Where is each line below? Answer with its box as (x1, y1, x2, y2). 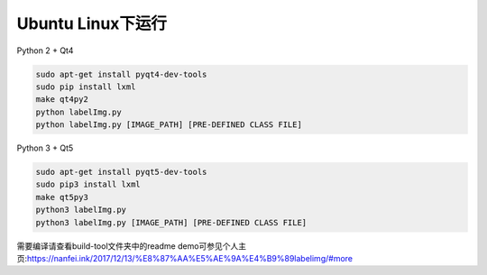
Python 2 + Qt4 (16, 45, 74, 56)
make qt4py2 (35, 95, 89, 105)
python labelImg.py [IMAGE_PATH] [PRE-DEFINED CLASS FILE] (35, 120, 302, 130)
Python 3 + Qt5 (16, 142, 74, 153)
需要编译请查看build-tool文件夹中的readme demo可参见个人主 (16, 240, 247, 252)
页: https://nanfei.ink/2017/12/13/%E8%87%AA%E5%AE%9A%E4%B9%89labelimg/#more (16, 253, 354, 263)
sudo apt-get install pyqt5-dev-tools (35, 167, 207, 178)
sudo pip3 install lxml (35, 179, 142, 189)
